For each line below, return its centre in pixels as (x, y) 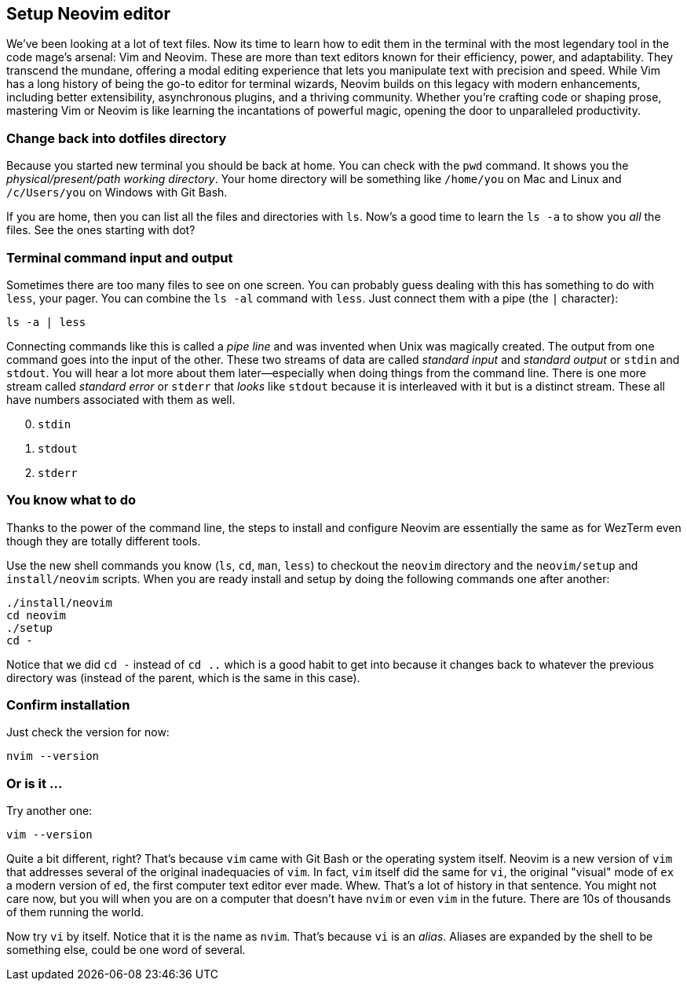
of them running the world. (75, 912)
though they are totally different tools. (104, 541)
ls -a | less (46, 322)
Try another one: (49, 811)
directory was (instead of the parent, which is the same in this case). (183, 677)
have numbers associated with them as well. (121, 399)
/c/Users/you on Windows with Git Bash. (117, 193)
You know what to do (71, 500)
